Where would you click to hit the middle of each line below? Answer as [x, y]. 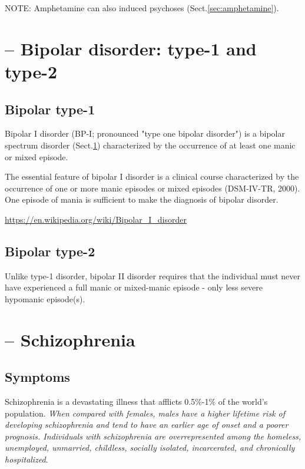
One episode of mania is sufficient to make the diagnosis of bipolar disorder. [142, 199]
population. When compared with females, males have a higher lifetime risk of [145, 413]
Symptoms [37, 377]
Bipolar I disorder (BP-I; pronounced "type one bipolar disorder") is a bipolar [145, 133]
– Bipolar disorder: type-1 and [131, 48]
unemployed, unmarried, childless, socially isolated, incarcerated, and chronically [150, 447]
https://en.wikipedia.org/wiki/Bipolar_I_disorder [96, 219]
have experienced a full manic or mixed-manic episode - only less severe [134, 287]
